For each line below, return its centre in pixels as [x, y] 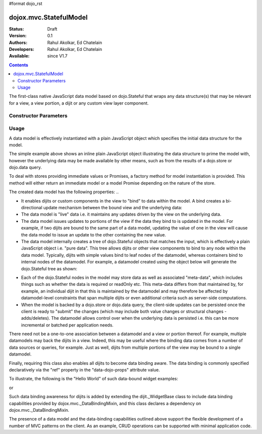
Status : [16, 29]
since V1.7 [57, 56]
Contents [19, 65]
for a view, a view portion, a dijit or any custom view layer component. [79, 103]
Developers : [22, 49]
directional [32, 208]
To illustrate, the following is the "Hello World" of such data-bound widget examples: [94, 379]
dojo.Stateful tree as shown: [49, 268]
